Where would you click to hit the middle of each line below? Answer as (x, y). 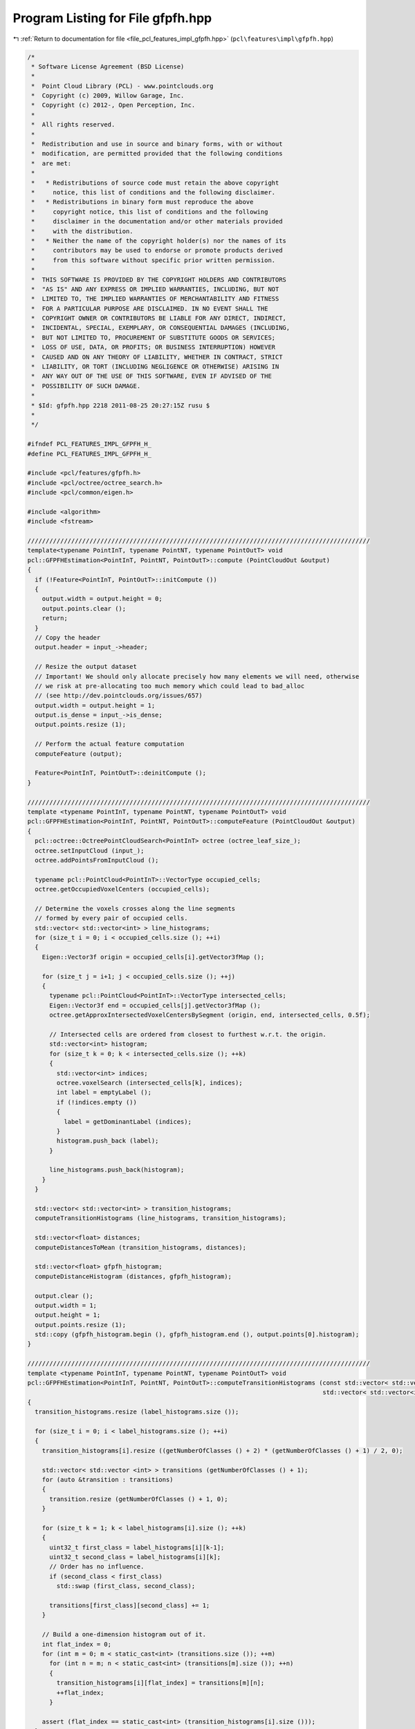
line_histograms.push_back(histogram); (117, 1170)
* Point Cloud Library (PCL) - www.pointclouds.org (122, 86)
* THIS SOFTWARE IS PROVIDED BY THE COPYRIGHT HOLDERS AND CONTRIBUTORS (159, 279)
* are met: (52, 163)
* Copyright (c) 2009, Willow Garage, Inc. (108, 96)
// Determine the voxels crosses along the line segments (135, 908)
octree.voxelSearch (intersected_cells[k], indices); (149, 1083)
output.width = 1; (66, 1305)
